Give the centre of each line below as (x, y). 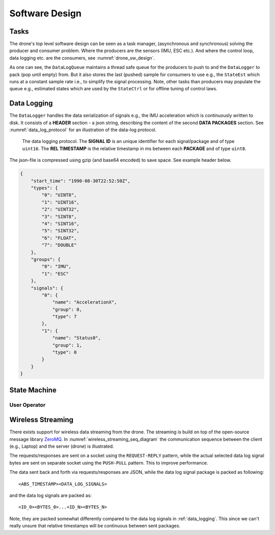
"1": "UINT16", (61, 202)
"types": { (44, 188)
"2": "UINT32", (61, 210)
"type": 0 (64, 352)
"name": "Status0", (77, 338)
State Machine (33, 390)
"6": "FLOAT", (59, 238)
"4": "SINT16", (61, 224)
